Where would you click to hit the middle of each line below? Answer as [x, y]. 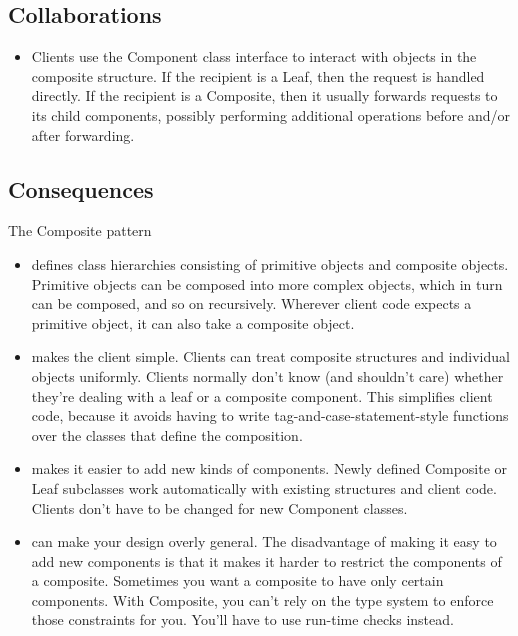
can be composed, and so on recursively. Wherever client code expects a [251, 303]
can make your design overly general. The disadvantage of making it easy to [264, 541]
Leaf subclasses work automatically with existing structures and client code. [264, 487]
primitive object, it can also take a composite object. [193, 322]
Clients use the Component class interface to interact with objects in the [254, 56]
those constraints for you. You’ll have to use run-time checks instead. [242, 619]
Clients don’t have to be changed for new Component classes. [219, 507]
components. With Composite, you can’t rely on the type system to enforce [262, 599]
